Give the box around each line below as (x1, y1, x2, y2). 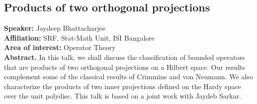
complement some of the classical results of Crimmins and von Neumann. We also (4, 71, 253, 82)
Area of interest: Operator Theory (4, 42, 116, 52)
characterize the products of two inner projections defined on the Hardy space (4, 81, 241, 91)
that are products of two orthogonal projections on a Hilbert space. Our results (4, 61, 246, 72)
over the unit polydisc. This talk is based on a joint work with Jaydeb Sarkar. (4, 91, 242, 101)
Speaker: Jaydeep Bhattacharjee (4, 23, 105, 33)
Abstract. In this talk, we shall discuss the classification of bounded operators (4, 52, 245, 62)
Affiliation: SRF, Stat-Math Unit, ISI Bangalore (4, 32, 155, 43)
